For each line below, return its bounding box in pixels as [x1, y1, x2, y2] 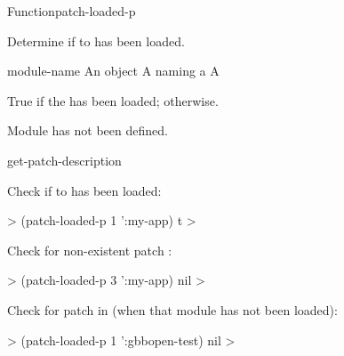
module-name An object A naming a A [7, 61, 220, 80]
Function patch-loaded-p [7, 2, 136, 20]
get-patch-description [7, 150, 122, 169]
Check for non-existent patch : [7, 240, 172, 259]
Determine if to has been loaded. [7, 31, 185, 50]
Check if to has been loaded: [7, 181, 162, 199]
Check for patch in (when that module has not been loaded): [7, 300, 338, 319]
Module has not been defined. [7, 121, 168, 140]
